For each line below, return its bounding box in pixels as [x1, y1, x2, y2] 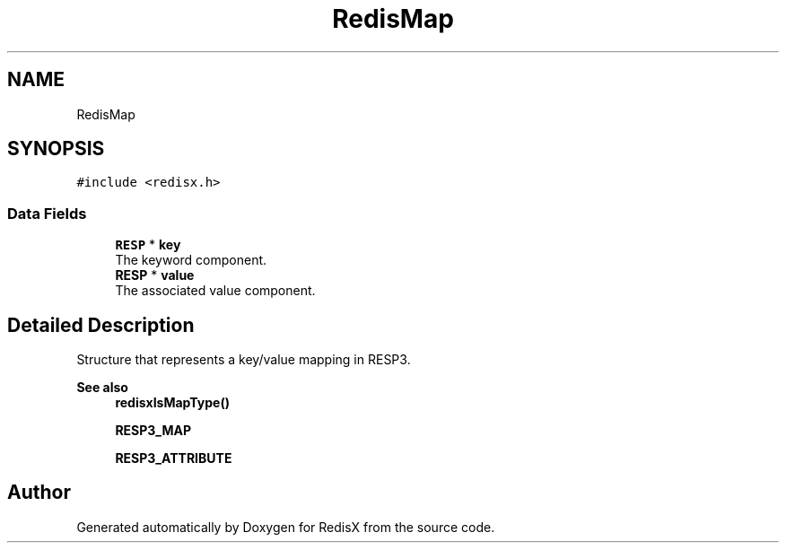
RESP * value [115, 267, 195, 284]
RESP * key [115, 237, 181, 253]
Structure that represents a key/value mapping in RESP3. [76, 352, 411, 368]
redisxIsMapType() [115, 395, 230, 411]
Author [7, 481, 71, 504]
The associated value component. [115, 283, 316, 299]
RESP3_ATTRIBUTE [115, 450, 232, 467]
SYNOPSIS [7, 137, 105, 161]
